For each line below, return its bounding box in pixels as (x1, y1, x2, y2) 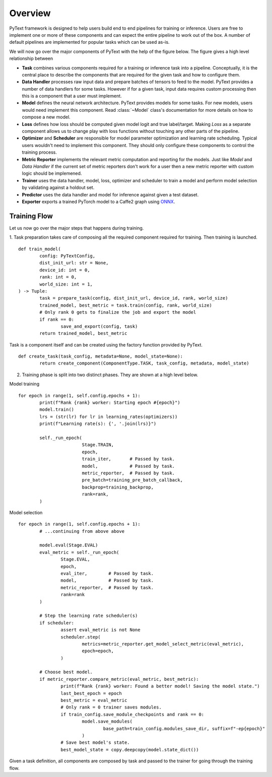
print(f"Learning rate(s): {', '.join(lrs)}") (39, 421, 157, 427)
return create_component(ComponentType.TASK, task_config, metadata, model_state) (39, 361, 249, 366)
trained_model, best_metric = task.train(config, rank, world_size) (39, 302, 213, 308)
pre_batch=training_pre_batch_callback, (82, 477, 183, 483)
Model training (9, 381, 40, 387)
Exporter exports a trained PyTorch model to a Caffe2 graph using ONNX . (22, 198, 175, 204)
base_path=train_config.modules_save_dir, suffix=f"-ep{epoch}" (103, 726, 265, 731)
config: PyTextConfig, (39, 253, 96, 259)
